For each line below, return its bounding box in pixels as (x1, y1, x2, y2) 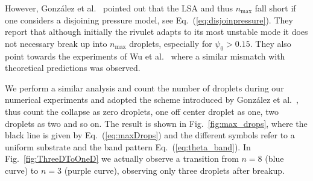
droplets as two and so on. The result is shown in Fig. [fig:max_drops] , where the (5, 117, 308, 129)
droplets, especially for (129, 37, 212, 49)
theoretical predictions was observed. (5, 61, 141, 74)
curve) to (5, 164, 39, 176)
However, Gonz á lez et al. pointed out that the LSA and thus (5, 2, 233, 14)
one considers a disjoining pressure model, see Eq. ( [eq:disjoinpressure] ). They (5, 13, 293, 26)
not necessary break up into (5, 37, 107, 49)
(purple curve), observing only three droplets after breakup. (64, 164, 285, 176)
